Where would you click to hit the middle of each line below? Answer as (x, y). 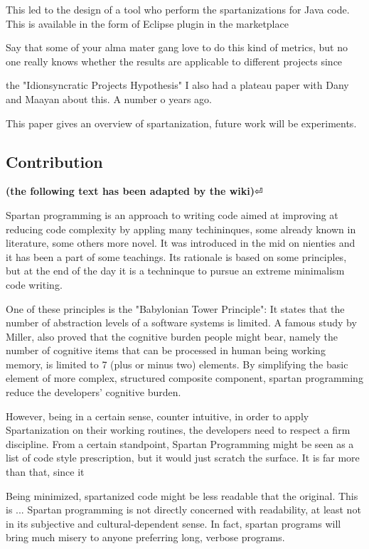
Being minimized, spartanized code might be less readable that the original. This (182, 495)
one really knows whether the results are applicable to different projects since (174, 61)
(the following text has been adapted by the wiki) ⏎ (134, 191)
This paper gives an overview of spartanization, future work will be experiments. (181, 123)
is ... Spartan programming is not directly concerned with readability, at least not (183, 510)
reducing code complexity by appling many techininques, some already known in (181, 229)
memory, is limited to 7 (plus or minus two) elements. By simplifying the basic (177, 364)
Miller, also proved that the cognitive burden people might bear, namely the (172, 336)
